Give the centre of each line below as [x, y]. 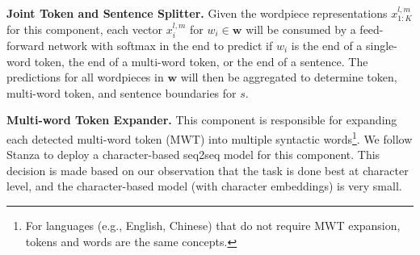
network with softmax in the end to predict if [160, 46]
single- [382, 46]
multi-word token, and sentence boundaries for [122, 92]
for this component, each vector [85, 29]
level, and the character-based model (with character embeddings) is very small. [204, 186]
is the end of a [327, 46]
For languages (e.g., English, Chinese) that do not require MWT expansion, [213, 226]
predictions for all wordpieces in [85, 77]
